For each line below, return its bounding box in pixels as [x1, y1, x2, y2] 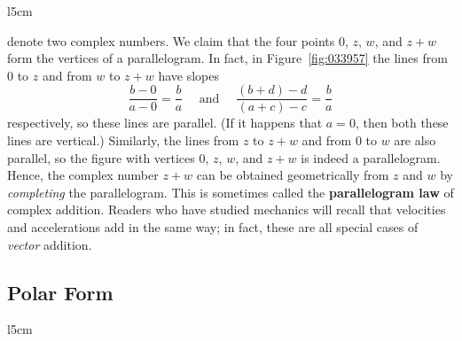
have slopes [158, 66, 220, 84]
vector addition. [7, 235, 92, 253]
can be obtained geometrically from [196, 166, 389, 184]
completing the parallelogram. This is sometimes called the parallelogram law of [7, 182, 454, 201]
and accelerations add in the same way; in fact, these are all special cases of [7, 218, 419, 236]
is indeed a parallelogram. [301, 148, 441, 167]
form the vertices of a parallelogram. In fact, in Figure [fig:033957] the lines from [7, 49, 448, 67]
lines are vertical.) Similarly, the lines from [7, 131, 239, 150]
